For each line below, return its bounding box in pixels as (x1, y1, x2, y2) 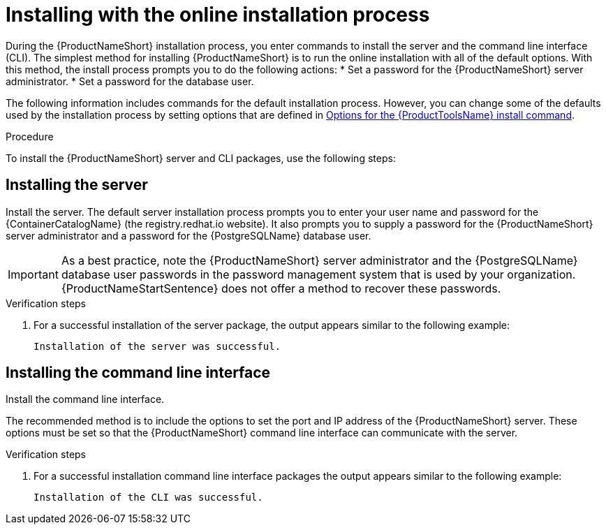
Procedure (6, 130, 54, 142)
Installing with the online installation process (6, 3, 430, 27)
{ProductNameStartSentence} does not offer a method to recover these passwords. (61, 281, 501, 295)
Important (8, 267, 59, 281)
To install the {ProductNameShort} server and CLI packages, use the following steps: (6, 152, 396, 164)
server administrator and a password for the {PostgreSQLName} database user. (6, 229, 371, 242)
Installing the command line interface (6, 364, 271, 382)
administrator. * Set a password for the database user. (6, 75, 254, 87)
